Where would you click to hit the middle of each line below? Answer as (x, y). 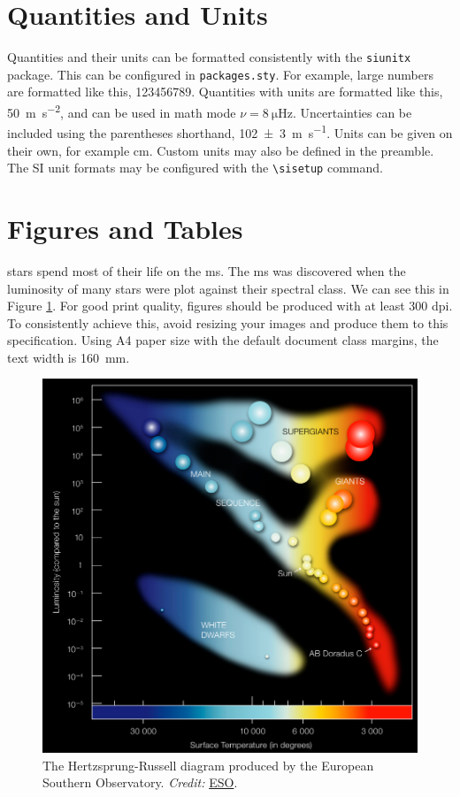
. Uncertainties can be (352, 112)
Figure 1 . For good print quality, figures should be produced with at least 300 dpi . (230, 306)
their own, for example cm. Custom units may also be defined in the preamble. (221, 150)
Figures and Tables (125, 228)
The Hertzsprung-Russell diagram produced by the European (208, 765)
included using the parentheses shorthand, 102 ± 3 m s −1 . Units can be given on (230, 131)
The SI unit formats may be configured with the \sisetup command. (195, 168)
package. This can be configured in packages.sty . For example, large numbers (220, 74)
